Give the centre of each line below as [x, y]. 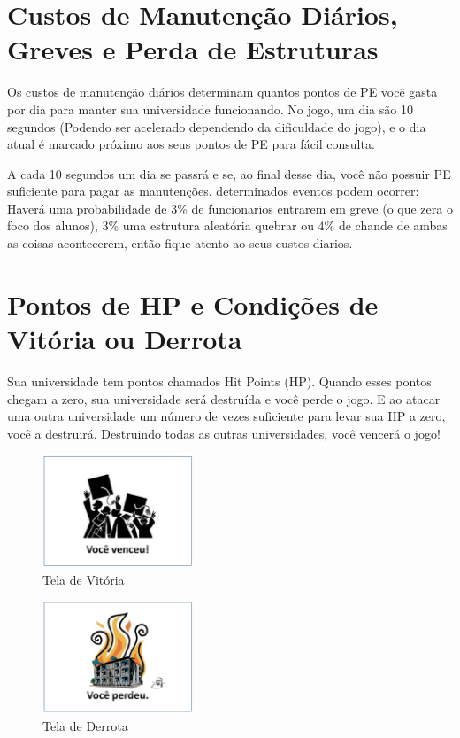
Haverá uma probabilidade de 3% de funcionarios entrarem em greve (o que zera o [230, 208]
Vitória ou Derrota [125, 339]
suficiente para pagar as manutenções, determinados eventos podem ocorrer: [213, 191]
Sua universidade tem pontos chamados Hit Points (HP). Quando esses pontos [219, 381]
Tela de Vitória [84, 579]
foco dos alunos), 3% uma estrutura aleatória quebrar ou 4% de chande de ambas [227, 225]
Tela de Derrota [85, 725]
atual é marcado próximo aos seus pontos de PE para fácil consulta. [191, 144]
